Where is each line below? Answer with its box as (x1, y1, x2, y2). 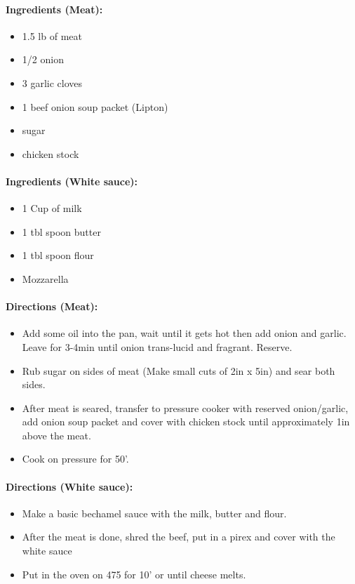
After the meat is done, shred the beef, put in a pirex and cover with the (22, 529, 335, 544)
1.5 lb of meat (22, 28, 82, 43)
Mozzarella (22, 271, 69, 286)
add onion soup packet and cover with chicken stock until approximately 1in (22, 414, 350, 429)
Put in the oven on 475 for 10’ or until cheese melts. (22, 566, 246, 581)
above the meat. (22, 427, 91, 442)
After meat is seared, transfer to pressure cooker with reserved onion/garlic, (22, 400, 349, 415)
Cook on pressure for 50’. (22, 451, 129, 466)
